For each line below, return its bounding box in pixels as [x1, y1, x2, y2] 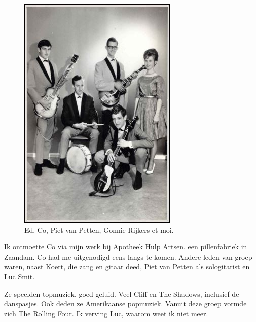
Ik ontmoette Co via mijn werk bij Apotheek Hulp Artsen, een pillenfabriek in [4, 241, 247, 252]
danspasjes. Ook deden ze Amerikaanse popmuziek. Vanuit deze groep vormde [4, 298, 247, 309]
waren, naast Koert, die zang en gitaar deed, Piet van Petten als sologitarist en [4, 261, 250, 272]
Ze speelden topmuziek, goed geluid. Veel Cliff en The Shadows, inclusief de [4, 288, 239, 299]
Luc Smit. [4, 271, 35, 281]
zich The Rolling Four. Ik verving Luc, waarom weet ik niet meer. [4, 308, 208, 318]
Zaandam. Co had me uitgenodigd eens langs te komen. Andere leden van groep [4, 251, 252, 262]
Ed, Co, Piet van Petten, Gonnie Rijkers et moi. [24, 224, 174, 235]
